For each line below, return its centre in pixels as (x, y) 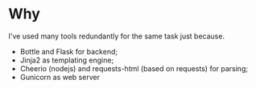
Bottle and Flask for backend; (69, 51)
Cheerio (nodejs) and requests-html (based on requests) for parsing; (134, 68)
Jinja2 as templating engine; (67, 60)
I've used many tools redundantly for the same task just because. (117, 36)
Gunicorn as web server (60, 77)
